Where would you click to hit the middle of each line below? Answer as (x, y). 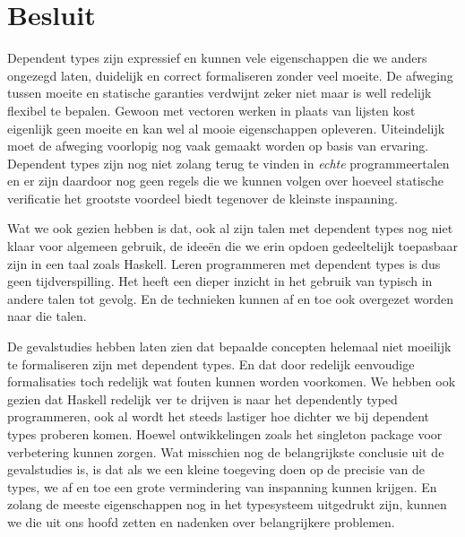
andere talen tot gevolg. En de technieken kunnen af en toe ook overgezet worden (231, 298)
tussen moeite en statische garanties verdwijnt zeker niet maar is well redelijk (220, 93)
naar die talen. (47, 316)
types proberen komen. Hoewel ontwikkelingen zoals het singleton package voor (225, 434)
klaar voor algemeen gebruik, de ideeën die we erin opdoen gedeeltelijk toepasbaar (233, 246)
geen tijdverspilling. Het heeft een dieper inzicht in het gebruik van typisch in (220, 281)
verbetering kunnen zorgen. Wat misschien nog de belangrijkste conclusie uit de (226, 451)
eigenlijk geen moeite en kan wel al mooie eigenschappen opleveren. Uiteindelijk (226, 128)
